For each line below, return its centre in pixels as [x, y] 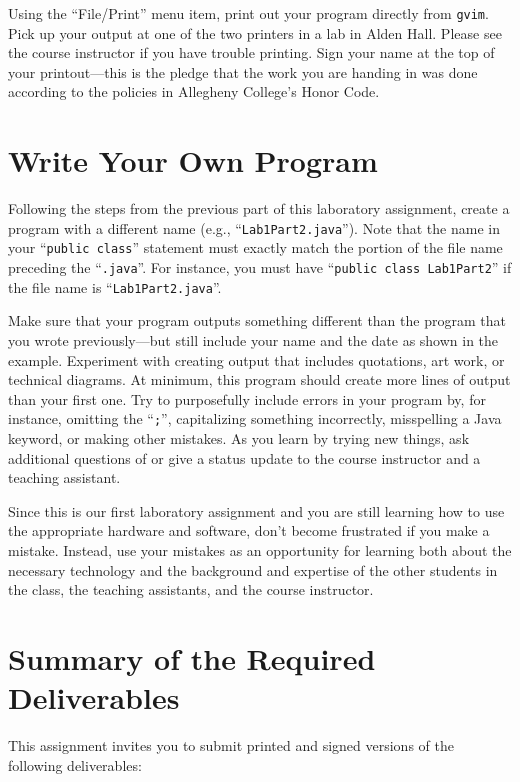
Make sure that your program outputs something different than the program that [257, 320]
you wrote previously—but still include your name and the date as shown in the [253, 339]
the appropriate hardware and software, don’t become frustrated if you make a [249, 530]
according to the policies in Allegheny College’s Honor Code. [194, 91]
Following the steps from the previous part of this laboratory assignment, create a [259, 208]
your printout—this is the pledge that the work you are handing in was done [243, 71]
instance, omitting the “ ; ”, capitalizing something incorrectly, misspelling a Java [255, 418]
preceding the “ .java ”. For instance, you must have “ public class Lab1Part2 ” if [260, 267]
